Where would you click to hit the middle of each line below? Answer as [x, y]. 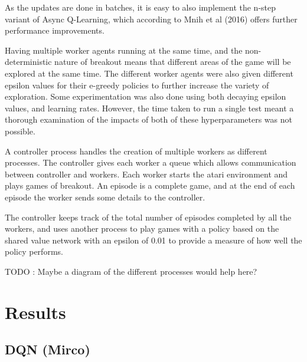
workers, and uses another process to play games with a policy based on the [142, 228]
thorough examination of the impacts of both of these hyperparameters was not [148, 119]
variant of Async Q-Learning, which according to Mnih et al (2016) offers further [151, 19]
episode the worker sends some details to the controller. [105, 197]
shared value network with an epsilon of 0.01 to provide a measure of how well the [153, 240]
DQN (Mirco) [48, 349]
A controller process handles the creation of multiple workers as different [136, 151]
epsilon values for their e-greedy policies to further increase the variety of [137, 85]
